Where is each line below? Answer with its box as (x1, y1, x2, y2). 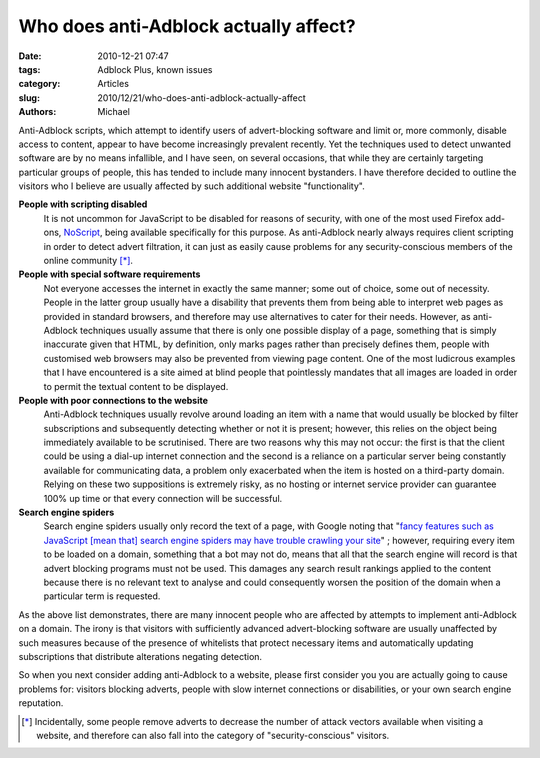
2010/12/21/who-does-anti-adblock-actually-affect (97, 91, 307, 104)
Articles (97, 78, 130, 90)
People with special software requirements (18, 268, 201, 280)
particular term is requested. (43, 590, 161, 602)
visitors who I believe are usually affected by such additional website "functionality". (18, 180, 365, 192)
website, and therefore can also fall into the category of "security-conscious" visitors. (36, 729, 390, 741)
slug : (18, 91, 40, 104)
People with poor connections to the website (18, 394, 209, 406)
